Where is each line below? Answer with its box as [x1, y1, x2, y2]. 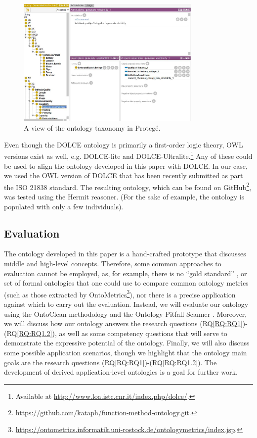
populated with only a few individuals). [4, 201, 124, 211]
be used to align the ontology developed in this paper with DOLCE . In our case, [4, 160, 248, 171]
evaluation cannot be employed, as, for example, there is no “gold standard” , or [4, 268, 247, 278]
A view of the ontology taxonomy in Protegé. [24, 123, 161, 133]
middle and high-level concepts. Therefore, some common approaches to [4, 258, 221, 268]
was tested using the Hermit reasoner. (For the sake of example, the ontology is [4, 191, 245, 201]
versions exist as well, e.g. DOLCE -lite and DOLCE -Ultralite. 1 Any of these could [4, 149, 253, 161]
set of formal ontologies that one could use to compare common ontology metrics [4, 278, 249, 288]
